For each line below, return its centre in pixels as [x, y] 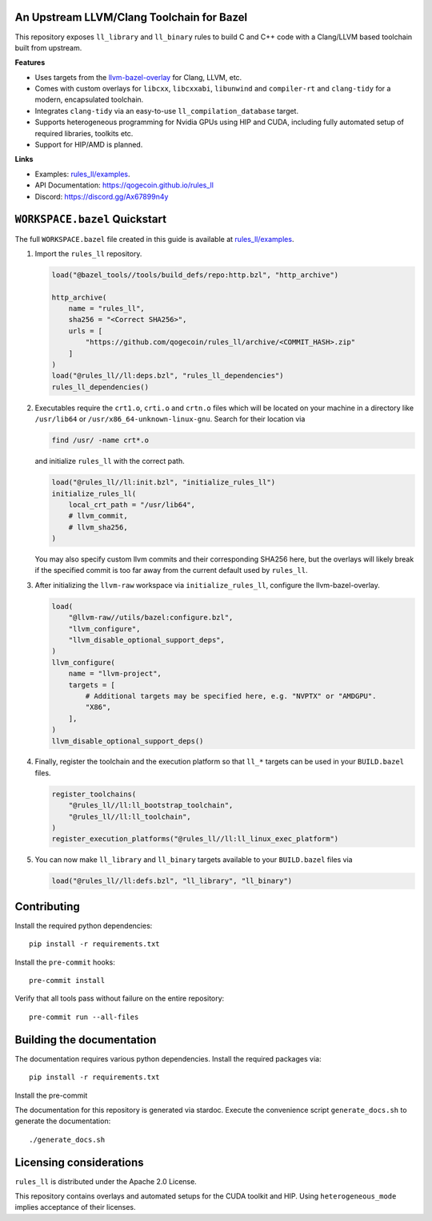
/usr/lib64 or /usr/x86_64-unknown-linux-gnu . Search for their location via [170, 419]
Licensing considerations [79, 1162]
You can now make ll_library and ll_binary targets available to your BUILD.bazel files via [194, 860]
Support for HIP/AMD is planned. [89, 145]
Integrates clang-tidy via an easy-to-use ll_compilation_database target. [167, 111]
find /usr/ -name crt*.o [100, 440]
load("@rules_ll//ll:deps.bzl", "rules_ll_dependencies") [168, 376]
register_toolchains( [94, 794]
